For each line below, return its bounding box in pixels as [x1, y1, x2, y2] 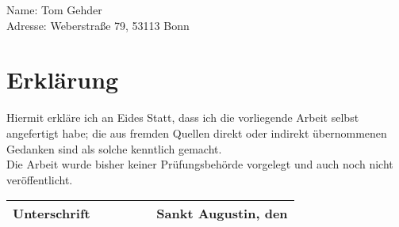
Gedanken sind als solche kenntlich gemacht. [6, 140, 222, 157]
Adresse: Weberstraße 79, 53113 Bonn [6, 17, 190, 33]
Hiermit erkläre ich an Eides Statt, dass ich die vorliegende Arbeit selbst [6, 109, 359, 126]
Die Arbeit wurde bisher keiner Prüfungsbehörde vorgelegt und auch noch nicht [6, 156, 393, 172]
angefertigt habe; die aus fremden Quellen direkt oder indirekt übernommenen [6, 124, 387, 141]
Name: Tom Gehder [6, 2, 102, 17]
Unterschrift [13, 204, 90, 223]
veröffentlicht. [6, 171, 73, 187]
